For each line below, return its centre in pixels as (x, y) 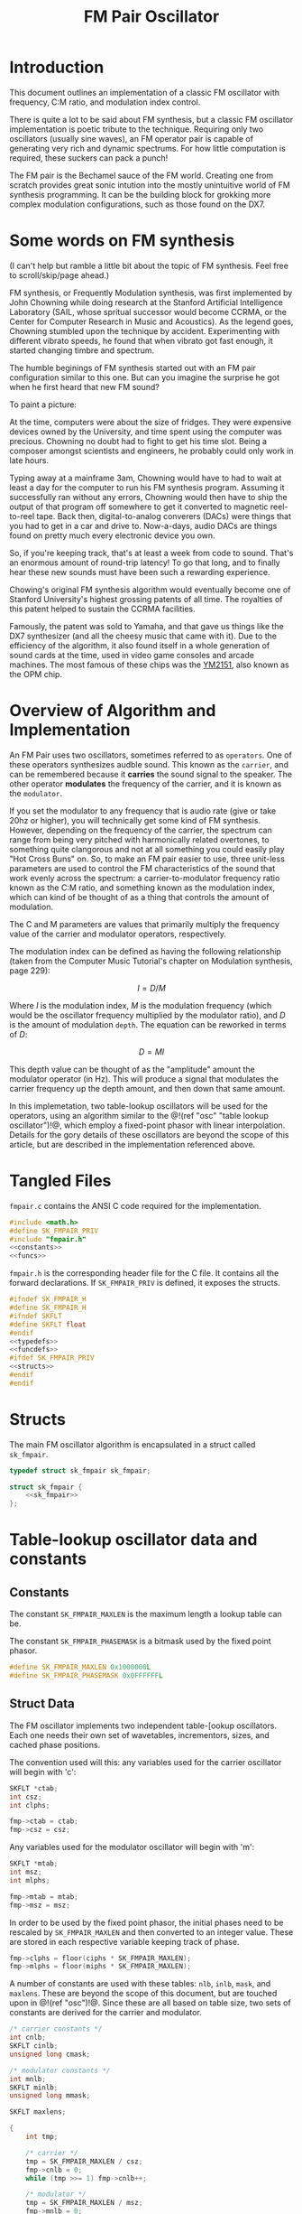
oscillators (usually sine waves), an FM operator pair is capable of (132, 138)
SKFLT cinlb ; (34, 2046)
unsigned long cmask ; (50, 2054)
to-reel (22, 516)
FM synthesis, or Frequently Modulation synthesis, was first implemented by (151, 293)
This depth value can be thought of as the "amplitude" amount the (132, 1069)
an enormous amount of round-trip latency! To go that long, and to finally (145, 563)
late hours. (29, 460)
